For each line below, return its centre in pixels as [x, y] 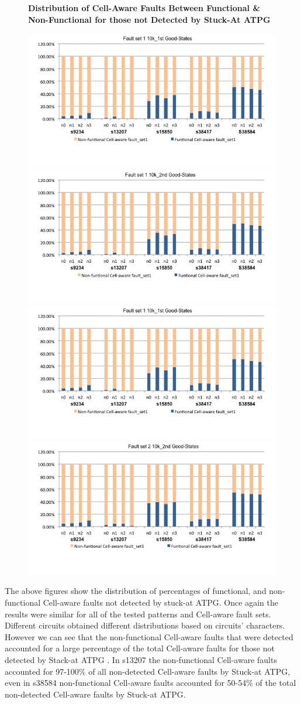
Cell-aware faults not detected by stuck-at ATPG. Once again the [160, 602]
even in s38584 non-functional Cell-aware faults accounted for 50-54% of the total [150, 683]
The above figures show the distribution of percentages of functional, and [136, 591]
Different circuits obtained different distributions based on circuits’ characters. [145, 625]
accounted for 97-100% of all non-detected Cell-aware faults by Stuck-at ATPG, [148, 671]
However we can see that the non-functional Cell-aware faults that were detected [149, 636]
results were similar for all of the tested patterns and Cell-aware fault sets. [138, 614]
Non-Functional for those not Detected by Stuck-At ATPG [149, 19]
